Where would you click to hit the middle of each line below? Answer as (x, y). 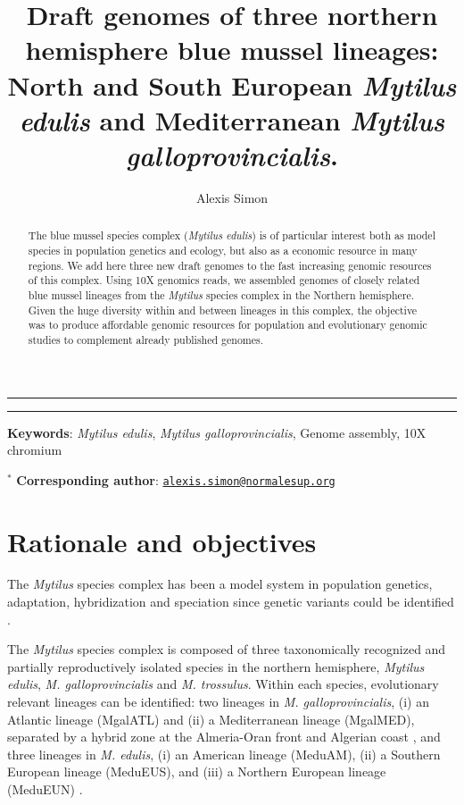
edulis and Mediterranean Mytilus (232, 120)
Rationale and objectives (162, 541)
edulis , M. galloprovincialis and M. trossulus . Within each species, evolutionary (223, 684)
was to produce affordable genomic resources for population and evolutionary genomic (228, 325)
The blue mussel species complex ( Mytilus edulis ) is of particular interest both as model (232, 235)
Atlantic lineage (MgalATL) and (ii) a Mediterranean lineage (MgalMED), (211, 719)
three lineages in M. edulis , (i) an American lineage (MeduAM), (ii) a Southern (224, 754)
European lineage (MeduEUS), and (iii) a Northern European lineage (197, 771)
